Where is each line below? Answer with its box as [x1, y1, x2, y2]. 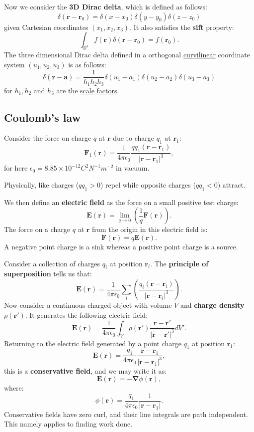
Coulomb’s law [4, 109, 81, 125]
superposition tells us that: [4, 268, 92, 279]
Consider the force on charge [4, 133, 91, 143]
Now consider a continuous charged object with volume [4, 300, 172, 310]
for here [4, 163, 28, 173]
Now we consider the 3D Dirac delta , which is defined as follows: [4, 1, 207, 11]
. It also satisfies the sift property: [129, 21, 234, 32]
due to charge [113, 133, 155, 143]
